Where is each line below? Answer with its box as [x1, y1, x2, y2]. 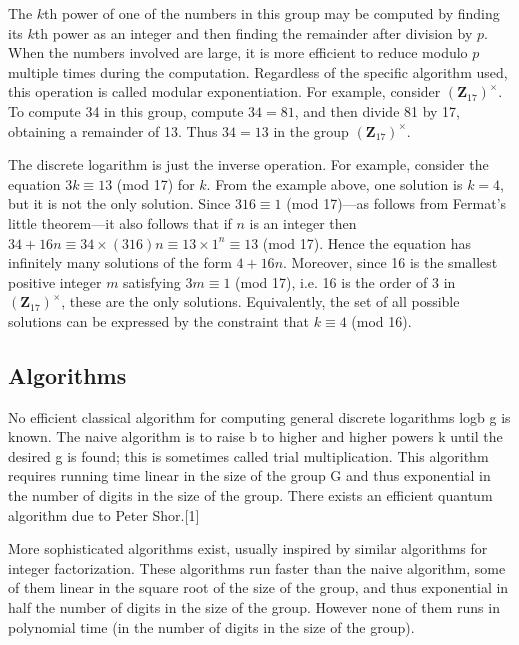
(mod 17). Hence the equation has [262, 232, 471, 253]
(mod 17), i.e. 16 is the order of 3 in [235, 271, 456, 292]
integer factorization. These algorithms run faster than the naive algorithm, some [8, 557, 506, 578]
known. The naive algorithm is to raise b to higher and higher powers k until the [8, 426, 503, 447]
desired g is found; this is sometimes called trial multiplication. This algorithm [8, 445, 489, 466]
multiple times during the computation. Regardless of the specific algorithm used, [8, 61, 508, 82]
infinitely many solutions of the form [8, 252, 232, 273]
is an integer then [249, 212, 357, 233]
